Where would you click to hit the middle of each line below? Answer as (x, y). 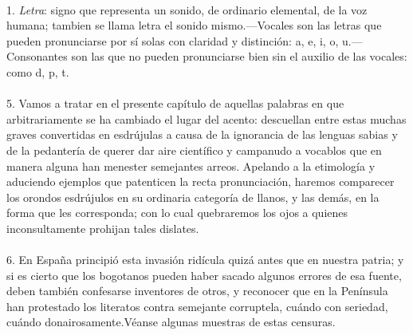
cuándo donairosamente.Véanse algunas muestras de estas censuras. (171, 322)
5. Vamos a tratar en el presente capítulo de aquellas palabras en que (175, 103)
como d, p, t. (38, 71)
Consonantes (37, 56)
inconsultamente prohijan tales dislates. (103, 228)
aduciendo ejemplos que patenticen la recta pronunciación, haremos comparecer (201, 181)
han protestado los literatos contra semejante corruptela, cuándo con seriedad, (197, 306)
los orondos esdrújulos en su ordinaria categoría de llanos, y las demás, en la (193, 197)
